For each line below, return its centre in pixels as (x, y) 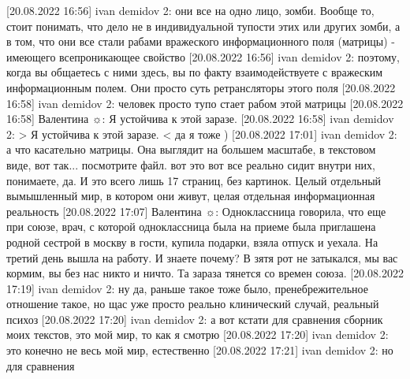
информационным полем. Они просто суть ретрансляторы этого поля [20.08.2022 (201, 87)
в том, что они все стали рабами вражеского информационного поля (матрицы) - (201, 41)
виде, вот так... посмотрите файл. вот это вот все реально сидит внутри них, (191, 164)
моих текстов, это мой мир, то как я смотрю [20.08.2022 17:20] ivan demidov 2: (198, 334)
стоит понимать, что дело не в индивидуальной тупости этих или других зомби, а (203, 26)
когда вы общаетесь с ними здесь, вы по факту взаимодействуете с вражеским (195, 72)
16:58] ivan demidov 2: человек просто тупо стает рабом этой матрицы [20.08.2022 (205, 103)
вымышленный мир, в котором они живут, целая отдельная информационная (191, 196)
